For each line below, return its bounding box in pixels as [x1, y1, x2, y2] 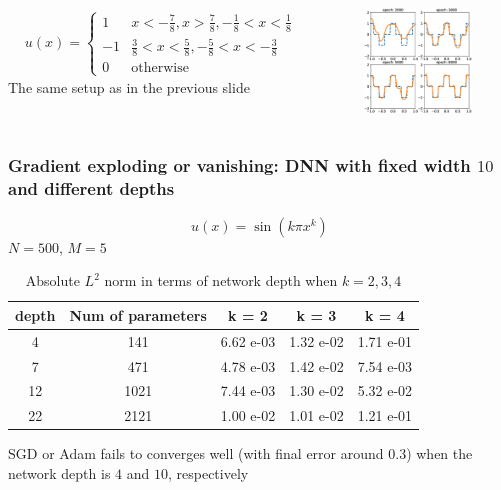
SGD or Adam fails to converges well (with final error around [8, 443, 384, 464]
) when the [406, 443, 473, 464]
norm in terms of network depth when [104, 270, 338, 291]
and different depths [8, 176, 175, 201]
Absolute [25, 270, 80, 291]
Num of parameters [69, 304, 207, 325]
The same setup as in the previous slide [8, 77, 250, 98]
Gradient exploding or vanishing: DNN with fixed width [8, 153, 471, 178]
